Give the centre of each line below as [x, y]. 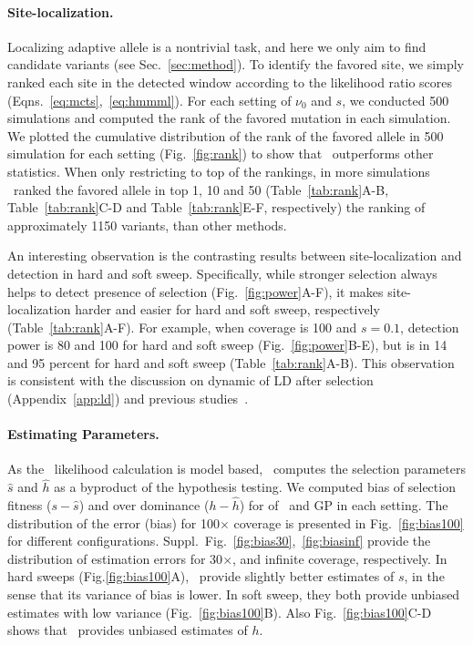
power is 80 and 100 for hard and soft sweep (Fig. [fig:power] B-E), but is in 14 [227, 345]
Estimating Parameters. [83, 434]
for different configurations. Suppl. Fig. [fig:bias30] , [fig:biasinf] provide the [219, 541]
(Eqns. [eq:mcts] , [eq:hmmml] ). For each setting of [149, 100]
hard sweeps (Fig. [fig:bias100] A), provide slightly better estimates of [201, 576]
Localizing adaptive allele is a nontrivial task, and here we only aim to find [217, 46]
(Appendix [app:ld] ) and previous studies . [128, 399]
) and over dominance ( [144, 505]
